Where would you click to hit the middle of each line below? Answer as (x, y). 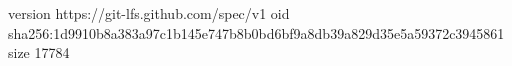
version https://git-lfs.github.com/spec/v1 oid (149, 13)
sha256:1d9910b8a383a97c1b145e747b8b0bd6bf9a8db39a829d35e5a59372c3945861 (256, 32)
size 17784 (39, 52)
